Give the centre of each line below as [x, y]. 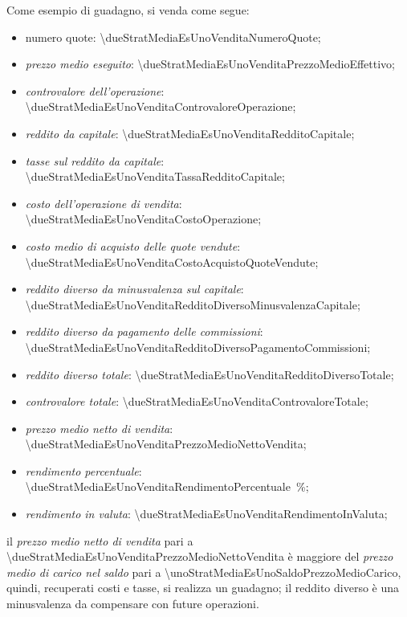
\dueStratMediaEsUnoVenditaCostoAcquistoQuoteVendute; [172, 262]
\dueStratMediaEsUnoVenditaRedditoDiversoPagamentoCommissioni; [198, 347]
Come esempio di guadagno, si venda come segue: [128, 10]
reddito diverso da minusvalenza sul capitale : [134, 289]
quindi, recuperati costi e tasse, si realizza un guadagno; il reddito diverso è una [203, 588]
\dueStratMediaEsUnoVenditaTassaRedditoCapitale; [155, 176]
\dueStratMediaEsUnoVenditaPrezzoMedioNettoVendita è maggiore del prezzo [200, 556]
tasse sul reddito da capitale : [95, 160]
